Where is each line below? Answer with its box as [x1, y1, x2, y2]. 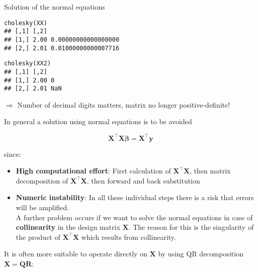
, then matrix [190, 165, 231, 176]
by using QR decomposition [158, 248, 243, 259]
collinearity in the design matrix [16, 222, 120, 232]
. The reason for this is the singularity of [128, 222, 254, 232]
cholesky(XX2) [4, 60, 51, 67]
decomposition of [16, 175, 68, 186]
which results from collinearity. [81, 231, 176, 242]
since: [4, 148, 21, 159]
